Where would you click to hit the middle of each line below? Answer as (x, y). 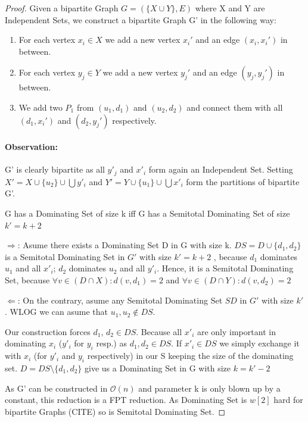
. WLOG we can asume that (57, 312)
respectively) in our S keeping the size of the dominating (190, 356)
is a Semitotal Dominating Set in (65, 256)
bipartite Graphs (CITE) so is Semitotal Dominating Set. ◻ (115, 411)
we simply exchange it (259, 343)
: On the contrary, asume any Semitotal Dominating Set (120, 300)
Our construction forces (48, 331)
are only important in (236, 331)
